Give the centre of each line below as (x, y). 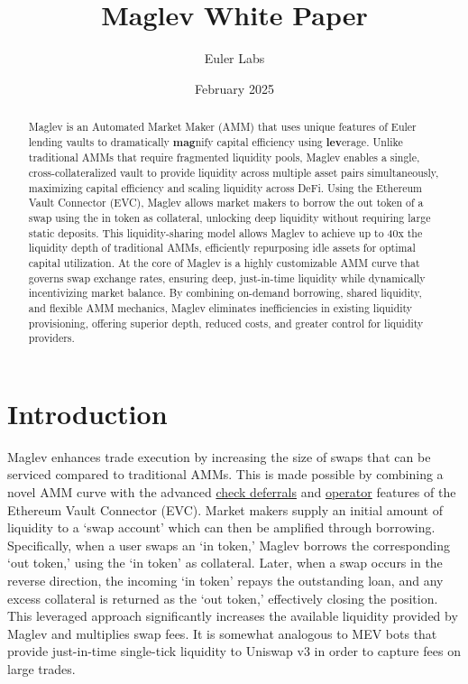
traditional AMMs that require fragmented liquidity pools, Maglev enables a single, (224, 157)
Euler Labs (234, 58)
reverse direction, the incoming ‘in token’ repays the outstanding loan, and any (225, 581)
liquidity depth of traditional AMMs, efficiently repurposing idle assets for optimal (222, 248)
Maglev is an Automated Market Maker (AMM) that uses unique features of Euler (222, 127)
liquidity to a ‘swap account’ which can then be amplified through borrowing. (221, 527)
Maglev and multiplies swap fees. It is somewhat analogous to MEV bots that (222, 633)
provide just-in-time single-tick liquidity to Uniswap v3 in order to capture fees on (234, 651)
